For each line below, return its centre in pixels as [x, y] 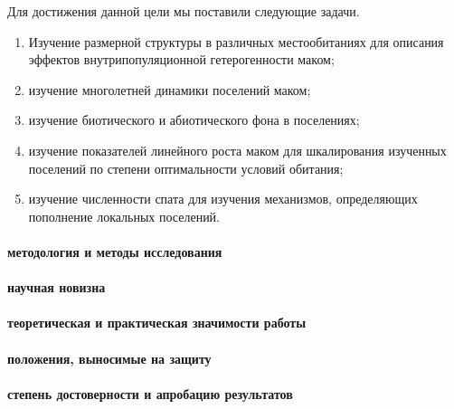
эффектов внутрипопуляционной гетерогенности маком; [181, 59]
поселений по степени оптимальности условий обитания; [186, 168]
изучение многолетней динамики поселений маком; [170, 89]
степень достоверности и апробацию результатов [150, 393]
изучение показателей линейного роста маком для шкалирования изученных [237, 150]
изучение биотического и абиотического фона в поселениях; [194, 120]
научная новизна [57, 287]
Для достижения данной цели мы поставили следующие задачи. [184, 11]
